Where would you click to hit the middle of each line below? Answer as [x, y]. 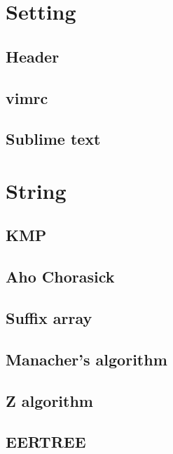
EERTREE [46, 442]
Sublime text [53, 139]
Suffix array [49, 318]
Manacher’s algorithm [86, 359]
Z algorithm [49, 400]
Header [33, 56]
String [36, 190]
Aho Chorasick [60, 277]
